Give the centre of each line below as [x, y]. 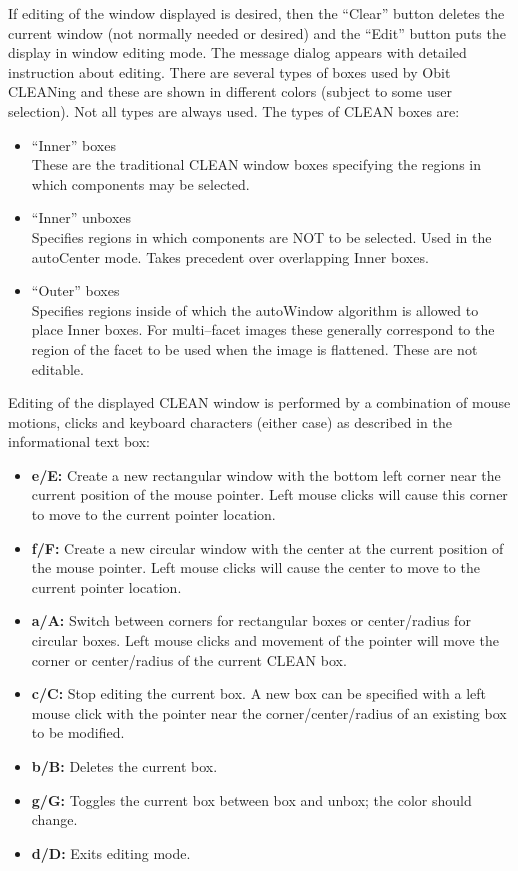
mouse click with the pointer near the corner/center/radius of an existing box [269, 712]
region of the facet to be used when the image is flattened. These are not [254, 348]
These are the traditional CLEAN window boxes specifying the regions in [256, 164]
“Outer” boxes [75, 290]
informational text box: [79, 441]
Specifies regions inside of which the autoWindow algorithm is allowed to [255, 309]
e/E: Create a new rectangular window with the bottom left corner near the [266, 474]
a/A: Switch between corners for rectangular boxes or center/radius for [251, 620]
